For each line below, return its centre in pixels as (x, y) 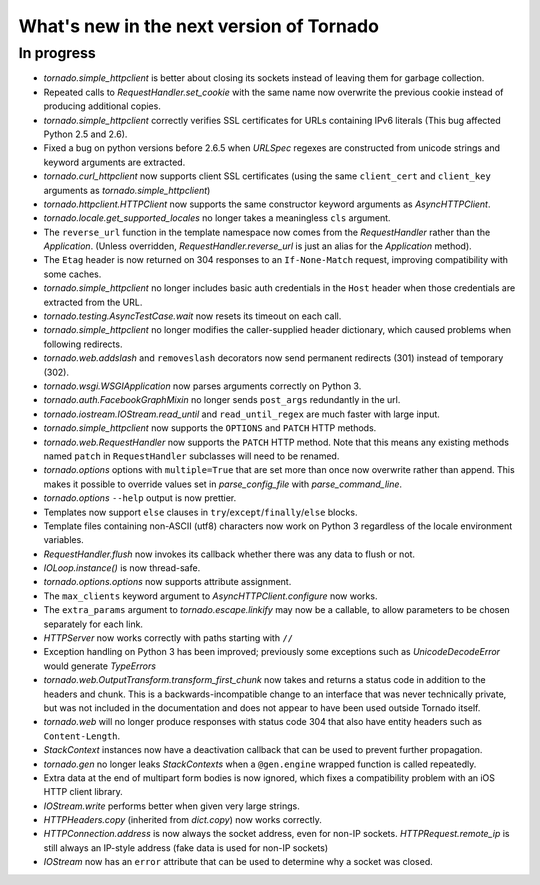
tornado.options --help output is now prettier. (140, 498)
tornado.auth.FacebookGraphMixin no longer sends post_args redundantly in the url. (222, 400)
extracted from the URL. (93, 302)
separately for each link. (93, 624)
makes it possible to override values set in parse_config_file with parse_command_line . (223, 484)
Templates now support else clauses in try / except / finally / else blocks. (200, 512)
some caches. (72, 274)
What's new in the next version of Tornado (199, 26)
